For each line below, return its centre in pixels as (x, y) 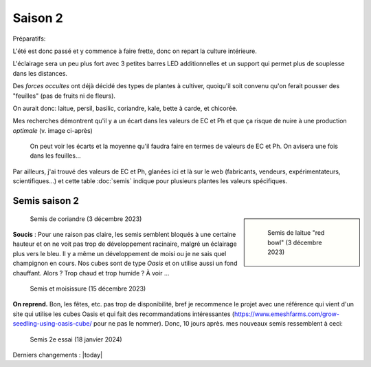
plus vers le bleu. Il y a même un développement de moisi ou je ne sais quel (120, 253)
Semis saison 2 (46, 201)
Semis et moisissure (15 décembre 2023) (88, 289)
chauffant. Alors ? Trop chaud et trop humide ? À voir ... (91, 273)
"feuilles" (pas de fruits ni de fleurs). (64, 96)
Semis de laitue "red (296, 233)
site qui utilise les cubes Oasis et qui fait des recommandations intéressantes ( (124, 314)
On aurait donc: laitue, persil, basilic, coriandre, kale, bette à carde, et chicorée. (125, 108)
